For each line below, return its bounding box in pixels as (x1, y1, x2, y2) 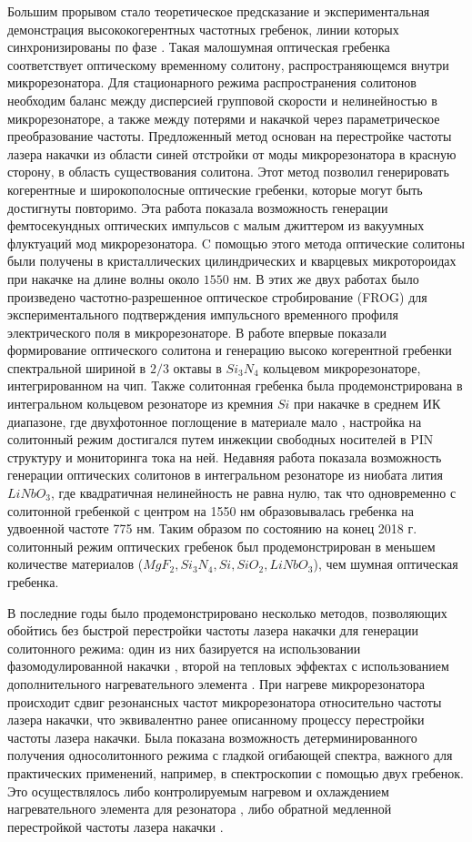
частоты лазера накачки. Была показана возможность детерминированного (7, 727, 417, 746)
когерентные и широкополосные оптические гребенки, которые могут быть (7, 179, 423, 198)
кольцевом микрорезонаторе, (263, 358, 421, 377)
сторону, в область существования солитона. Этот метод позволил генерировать (7, 162, 449, 181)
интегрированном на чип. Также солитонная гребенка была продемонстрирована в (7, 376, 463, 395)
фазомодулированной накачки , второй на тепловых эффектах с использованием (7, 656, 449, 675)
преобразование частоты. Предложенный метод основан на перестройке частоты (7, 127, 452, 146)
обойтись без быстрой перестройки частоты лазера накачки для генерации (7, 621, 418, 640)
